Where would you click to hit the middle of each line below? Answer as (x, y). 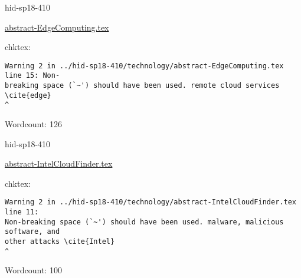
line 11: (22, 212)
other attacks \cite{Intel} (60, 242)
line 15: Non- (32, 76)
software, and (32, 232)
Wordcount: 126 (33, 124)
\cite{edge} (28, 95)
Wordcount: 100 (33, 270)
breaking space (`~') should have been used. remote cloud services (142, 86)
